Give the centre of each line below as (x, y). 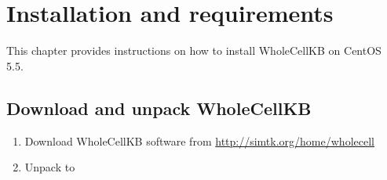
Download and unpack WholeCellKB (159, 108)
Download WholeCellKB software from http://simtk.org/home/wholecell (199, 140)
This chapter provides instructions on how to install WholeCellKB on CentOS (194, 50)
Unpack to (50, 167)
